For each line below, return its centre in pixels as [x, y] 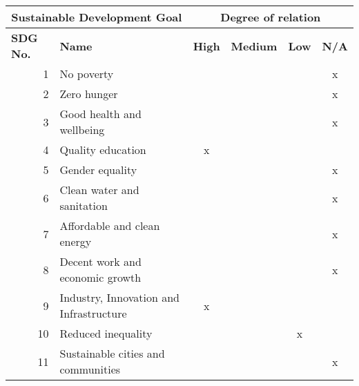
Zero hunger [89, 94]
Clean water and [99, 190]
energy [76, 241]
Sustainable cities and [112, 353]
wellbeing [82, 129]
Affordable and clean [110, 225]
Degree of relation [271, 17]
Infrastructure [93, 313]
